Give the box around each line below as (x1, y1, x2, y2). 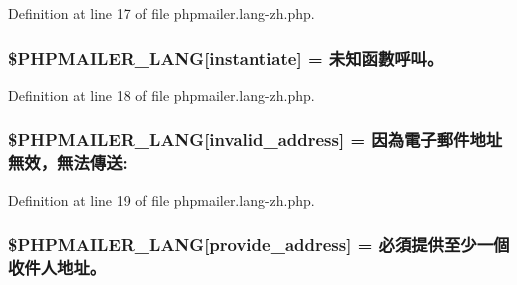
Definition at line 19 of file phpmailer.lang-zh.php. (8, 189, 315, 210)
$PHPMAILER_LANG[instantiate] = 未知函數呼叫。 (8, 45, 444, 70)
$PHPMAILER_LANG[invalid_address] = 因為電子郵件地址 (8, 127, 503, 152)
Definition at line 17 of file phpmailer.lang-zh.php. (8, 3, 315, 23)
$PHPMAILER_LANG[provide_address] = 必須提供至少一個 (8, 232, 510, 257)
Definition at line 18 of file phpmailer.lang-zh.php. (8, 84, 315, 105)
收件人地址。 (8, 254, 107, 279)
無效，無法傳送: (8, 150, 128, 175)
